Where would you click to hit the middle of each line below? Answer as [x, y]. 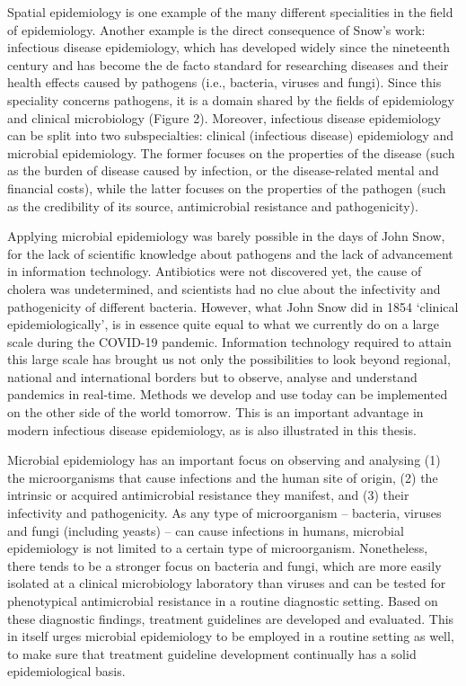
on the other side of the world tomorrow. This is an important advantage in [215, 412]
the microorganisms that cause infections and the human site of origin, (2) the [223, 477]
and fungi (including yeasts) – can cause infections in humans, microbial [206, 530]
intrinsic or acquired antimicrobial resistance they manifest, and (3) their [208, 495]
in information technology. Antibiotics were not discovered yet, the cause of [215, 271]
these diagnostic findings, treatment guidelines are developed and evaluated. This [231, 618]
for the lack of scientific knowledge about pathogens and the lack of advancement [230, 253]
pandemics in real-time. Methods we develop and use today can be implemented [228, 394]
